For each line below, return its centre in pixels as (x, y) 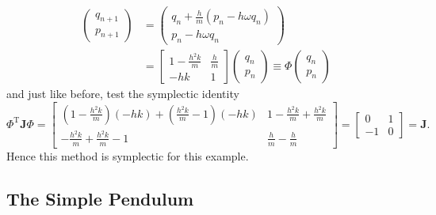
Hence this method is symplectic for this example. (128, 155)
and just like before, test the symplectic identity (123, 93)
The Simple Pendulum (100, 198)
